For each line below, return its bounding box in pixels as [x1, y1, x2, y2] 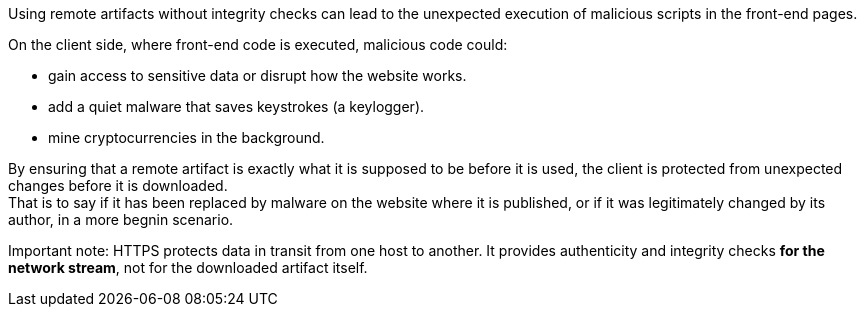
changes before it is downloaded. [8, 177, 228, 194]
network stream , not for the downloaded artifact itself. [8, 259, 368, 276]
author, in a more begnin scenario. [8, 211, 234, 228]
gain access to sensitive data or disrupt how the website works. [48, 67, 467, 84]
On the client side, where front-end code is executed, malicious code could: [8, 36, 508, 53]
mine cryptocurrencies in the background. [48, 129, 325, 146]
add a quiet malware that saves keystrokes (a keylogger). [48, 98, 425, 115]
